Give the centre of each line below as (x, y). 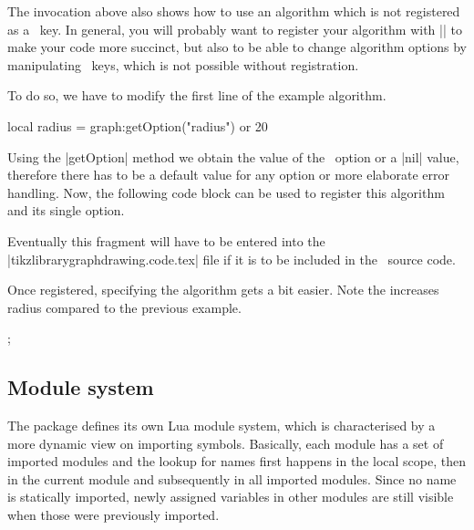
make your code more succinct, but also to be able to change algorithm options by (237, 47)
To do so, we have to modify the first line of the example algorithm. (197, 95)
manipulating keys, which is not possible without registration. (183, 64)
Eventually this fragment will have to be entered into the (166, 240)
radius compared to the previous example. (124, 307)
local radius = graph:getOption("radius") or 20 (138, 125)
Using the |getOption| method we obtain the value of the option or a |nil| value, (233, 156)
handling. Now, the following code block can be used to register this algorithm (226, 192)
